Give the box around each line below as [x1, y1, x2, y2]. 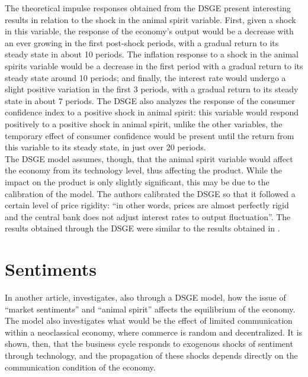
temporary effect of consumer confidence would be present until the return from [5, 129, 294, 141]
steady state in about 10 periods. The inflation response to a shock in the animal [5, 48, 299, 60]
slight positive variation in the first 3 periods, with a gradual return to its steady [5, 83, 299, 95]
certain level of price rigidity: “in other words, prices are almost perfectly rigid [5, 199, 289, 211]
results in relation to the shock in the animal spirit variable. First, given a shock [5, 13, 296, 25]
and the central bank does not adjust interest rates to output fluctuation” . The [5, 210, 291, 223]
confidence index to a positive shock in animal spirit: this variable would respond [5, 106, 299, 118]
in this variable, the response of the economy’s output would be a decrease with [5, 25, 294, 37]
